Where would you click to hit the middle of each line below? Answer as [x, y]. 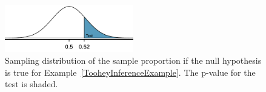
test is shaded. [32, 84]
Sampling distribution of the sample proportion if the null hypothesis [133, 60]
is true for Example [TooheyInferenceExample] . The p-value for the [130, 72]
